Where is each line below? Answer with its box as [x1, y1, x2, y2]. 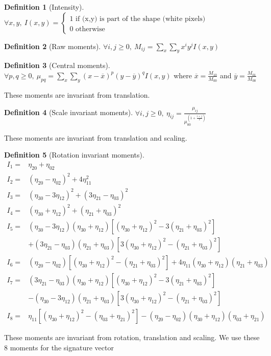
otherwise [76, 25, 105, 33]
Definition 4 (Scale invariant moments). [4, 107, 133, 118]
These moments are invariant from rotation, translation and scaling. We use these [4, 332, 260, 343]
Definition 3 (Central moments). [4, 60, 110, 71]
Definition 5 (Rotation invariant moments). [4, 149, 144, 160]
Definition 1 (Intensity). [4, 2, 84, 12]
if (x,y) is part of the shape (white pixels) [76, 15, 206, 23]
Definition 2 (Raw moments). [4, 40, 101, 51]
